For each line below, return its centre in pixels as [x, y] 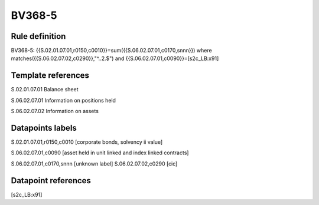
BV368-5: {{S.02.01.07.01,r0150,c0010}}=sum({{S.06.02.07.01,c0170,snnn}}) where [111, 51]
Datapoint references [51, 181]
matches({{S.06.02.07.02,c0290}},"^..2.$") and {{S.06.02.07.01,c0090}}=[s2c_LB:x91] [115, 58]
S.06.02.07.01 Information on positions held [64, 100]
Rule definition [38, 36]
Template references [50, 76]
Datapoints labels [44, 128]
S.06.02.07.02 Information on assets [55, 111]
